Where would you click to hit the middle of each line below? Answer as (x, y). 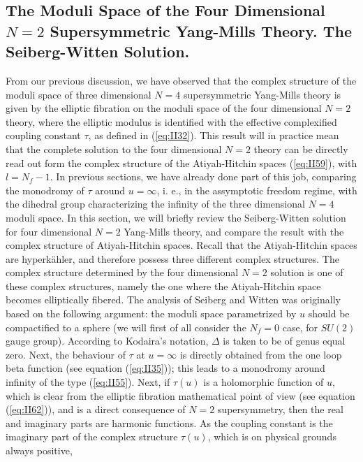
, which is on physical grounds (272, 436)
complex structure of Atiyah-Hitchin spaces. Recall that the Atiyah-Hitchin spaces (181, 245)
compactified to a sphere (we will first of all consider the (126, 327)
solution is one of (307, 272)
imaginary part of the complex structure (92, 436)
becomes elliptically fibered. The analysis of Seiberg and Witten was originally (173, 299)
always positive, (39, 450)
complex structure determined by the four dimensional (122, 272)
